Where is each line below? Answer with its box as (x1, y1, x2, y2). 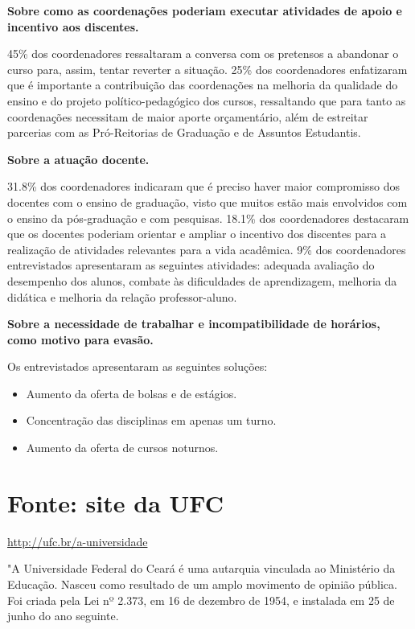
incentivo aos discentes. (7, 18, 139, 35)
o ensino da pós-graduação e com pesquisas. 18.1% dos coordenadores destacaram (7, 209, 409, 226)
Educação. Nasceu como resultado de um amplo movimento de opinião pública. (7, 575, 397, 592)
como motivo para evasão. (7, 331, 154, 347)
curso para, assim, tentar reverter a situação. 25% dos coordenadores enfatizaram (7, 60, 408, 77)
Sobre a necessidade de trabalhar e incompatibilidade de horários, (7, 315, 380, 332)
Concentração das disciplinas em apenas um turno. (26, 412, 277, 429)
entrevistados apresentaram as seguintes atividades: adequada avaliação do (7, 257, 375, 273)
